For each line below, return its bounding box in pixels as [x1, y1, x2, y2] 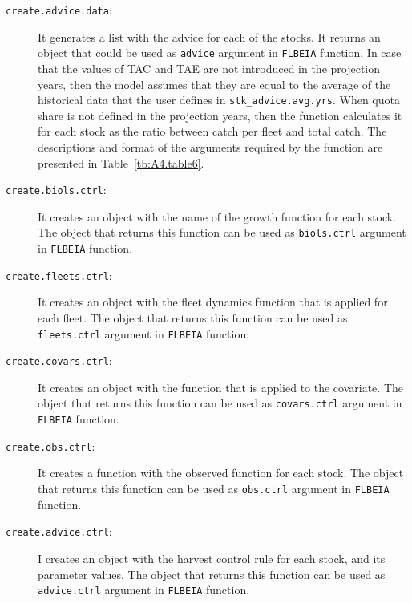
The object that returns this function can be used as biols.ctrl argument [38, 224, 406, 241]
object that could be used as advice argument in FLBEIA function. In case [38, 44, 402, 61]
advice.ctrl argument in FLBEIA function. [38, 581, 250, 598]
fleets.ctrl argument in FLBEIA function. [38, 325, 250, 342]
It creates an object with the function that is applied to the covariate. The [38, 378, 403, 395]
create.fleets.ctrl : [6, 266, 112, 283]
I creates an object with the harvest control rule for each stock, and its [38, 549, 386, 566]
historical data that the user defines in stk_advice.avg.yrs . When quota [38, 91, 400, 108]
